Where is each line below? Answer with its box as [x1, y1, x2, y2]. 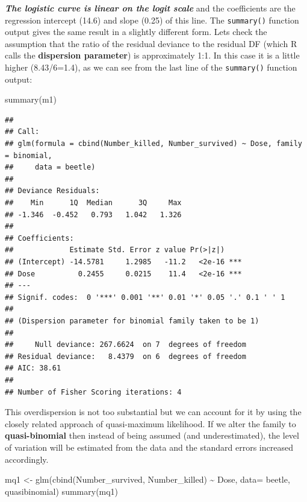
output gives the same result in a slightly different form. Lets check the [5, 25, 267, 38]
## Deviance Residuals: [5, 186, 100, 195]
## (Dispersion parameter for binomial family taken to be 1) [5, 316, 259, 325]
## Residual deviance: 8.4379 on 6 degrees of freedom [5, 352, 246, 361]
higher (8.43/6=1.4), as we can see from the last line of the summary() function [5, 61, 297, 74]
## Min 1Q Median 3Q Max [5, 199, 182, 208]
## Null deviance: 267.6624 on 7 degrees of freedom [5, 340, 246, 349]
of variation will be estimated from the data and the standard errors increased [5, 440, 293, 453]
